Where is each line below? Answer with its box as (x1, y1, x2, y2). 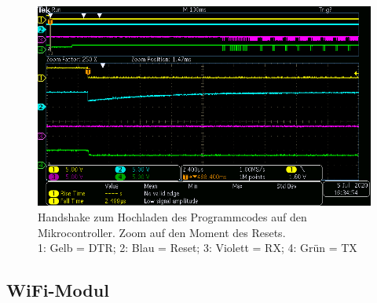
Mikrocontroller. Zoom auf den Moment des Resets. (38, 224, 286, 240)
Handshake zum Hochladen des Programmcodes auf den (38, 208, 307, 225)
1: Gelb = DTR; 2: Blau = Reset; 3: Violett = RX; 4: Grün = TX (38, 239, 357, 256)
